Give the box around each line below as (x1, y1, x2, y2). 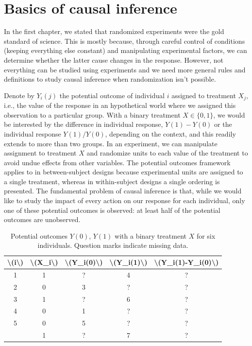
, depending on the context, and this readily (105, 128, 236, 138)
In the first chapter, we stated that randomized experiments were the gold (4, 26, 224, 36)
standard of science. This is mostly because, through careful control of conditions (4, 35, 245, 46)
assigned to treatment (171, 90, 236, 100)
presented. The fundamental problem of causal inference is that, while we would (4, 186, 242, 196)
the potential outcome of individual (59, 90, 165, 100)
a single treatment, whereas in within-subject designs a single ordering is (4, 176, 220, 186)
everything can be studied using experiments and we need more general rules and (4, 64, 246, 74)
